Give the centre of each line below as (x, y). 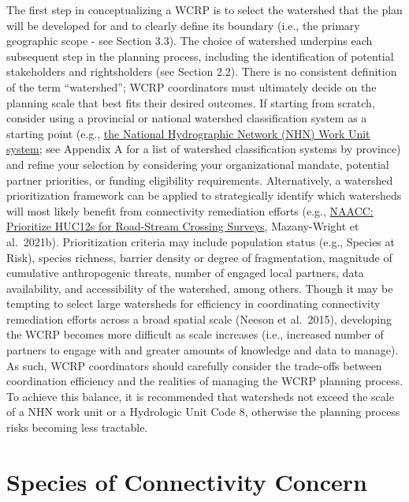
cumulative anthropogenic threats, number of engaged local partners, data (185, 273)
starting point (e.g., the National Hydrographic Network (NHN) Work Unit (188, 133)
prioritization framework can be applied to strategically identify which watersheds (204, 195)
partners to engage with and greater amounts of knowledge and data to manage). (203, 350)
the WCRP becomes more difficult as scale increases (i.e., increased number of (195, 334)
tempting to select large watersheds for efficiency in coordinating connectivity (193, 303)
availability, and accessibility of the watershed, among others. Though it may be (200, 288)
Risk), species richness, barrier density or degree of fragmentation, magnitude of (199, 257)
